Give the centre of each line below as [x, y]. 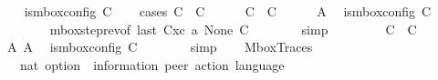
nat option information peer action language [152, 64]
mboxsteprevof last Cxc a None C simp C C [233, 29]
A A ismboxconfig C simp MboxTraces [160, 47]
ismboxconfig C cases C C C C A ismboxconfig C [228, 11]
